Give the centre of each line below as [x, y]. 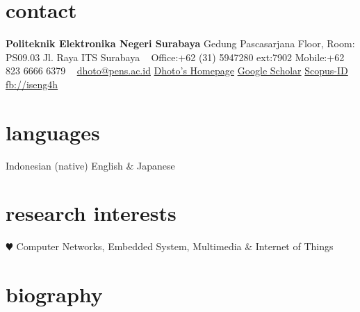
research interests [91, 213]
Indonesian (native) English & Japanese [90, 165]
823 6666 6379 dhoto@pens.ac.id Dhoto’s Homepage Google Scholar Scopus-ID [177, 71]
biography [54, 294]
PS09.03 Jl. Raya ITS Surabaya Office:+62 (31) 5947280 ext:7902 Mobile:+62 [175, 57]
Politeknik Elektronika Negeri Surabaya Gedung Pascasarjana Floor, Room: [180, 43]
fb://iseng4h [32, 84]
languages [53, 132]
